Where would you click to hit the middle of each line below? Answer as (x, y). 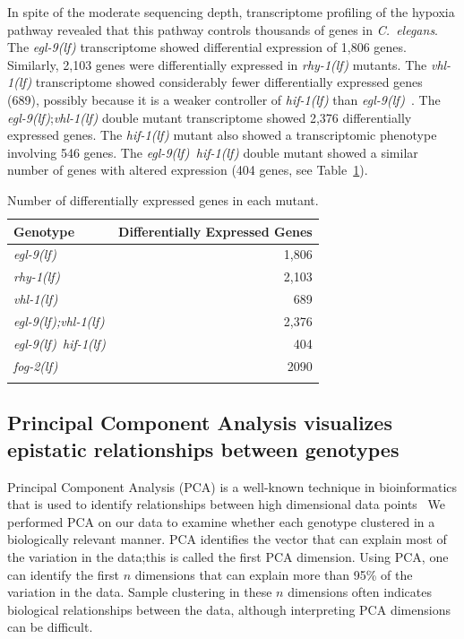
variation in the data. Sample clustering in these (140, 592)
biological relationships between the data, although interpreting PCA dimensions (229, 609)
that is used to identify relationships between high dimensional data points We (226, 504)
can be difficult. (50, 627)
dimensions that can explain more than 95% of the (274, 574)
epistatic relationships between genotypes (203, 449)
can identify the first (63, 574)
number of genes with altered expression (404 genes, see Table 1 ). (188, 170)
